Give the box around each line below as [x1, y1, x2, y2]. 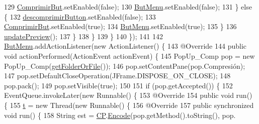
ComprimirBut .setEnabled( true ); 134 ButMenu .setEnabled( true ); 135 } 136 [4, 21, 237, 32]
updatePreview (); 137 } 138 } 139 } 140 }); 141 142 [4, 31, 163, 41]
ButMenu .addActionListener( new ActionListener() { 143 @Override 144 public [4, 41, 247, 51]
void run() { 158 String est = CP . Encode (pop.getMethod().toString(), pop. [4, 109, 236, 120]
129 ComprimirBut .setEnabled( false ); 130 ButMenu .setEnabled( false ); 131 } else [4, 2, 252, 12]
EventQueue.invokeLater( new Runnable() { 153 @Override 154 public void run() [4, 90, 252, 100]
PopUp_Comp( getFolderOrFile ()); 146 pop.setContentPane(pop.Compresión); [4, 60, 245, 71]
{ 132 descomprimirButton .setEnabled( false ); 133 [4, 11, 156, 22]
